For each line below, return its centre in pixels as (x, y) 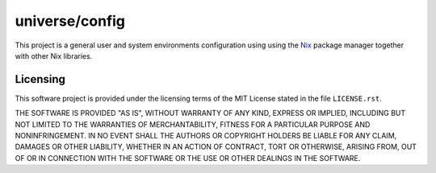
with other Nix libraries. (54, 56)
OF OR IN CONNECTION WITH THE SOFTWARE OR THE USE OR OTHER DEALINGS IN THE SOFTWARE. (188, 158)
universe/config (70, 21)
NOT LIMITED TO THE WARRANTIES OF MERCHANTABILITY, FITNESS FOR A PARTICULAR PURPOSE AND (193, 124)
